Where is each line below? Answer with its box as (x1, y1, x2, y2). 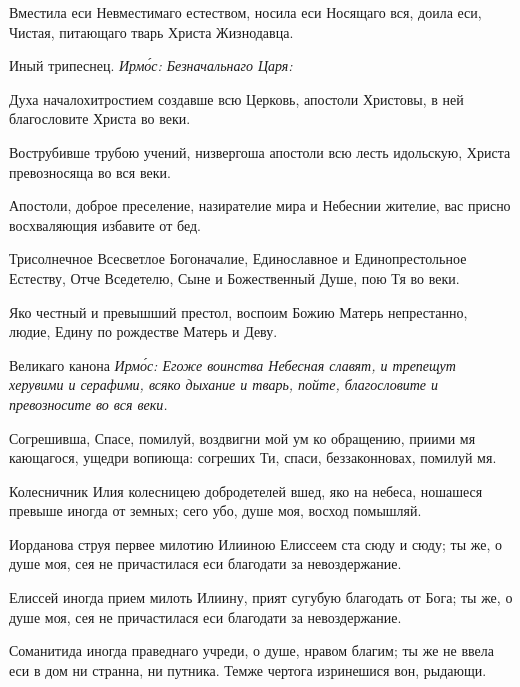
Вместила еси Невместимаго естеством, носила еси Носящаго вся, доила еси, (9, 2, 482, 22)
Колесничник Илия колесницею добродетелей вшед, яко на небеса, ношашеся (9, 480, 483, 501)
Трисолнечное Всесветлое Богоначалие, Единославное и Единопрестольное (9, 248, 467, 269)
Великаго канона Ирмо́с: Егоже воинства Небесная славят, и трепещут (9, 354, 456, 375)
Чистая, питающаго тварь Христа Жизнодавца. (9, 21, 294, 42)
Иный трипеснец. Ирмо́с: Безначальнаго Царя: (9, 55, 293, 76)
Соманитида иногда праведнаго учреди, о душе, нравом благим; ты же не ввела (9, 640, 494, 661)
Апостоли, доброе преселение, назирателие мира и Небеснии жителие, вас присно (9, 195, 511, 216)
